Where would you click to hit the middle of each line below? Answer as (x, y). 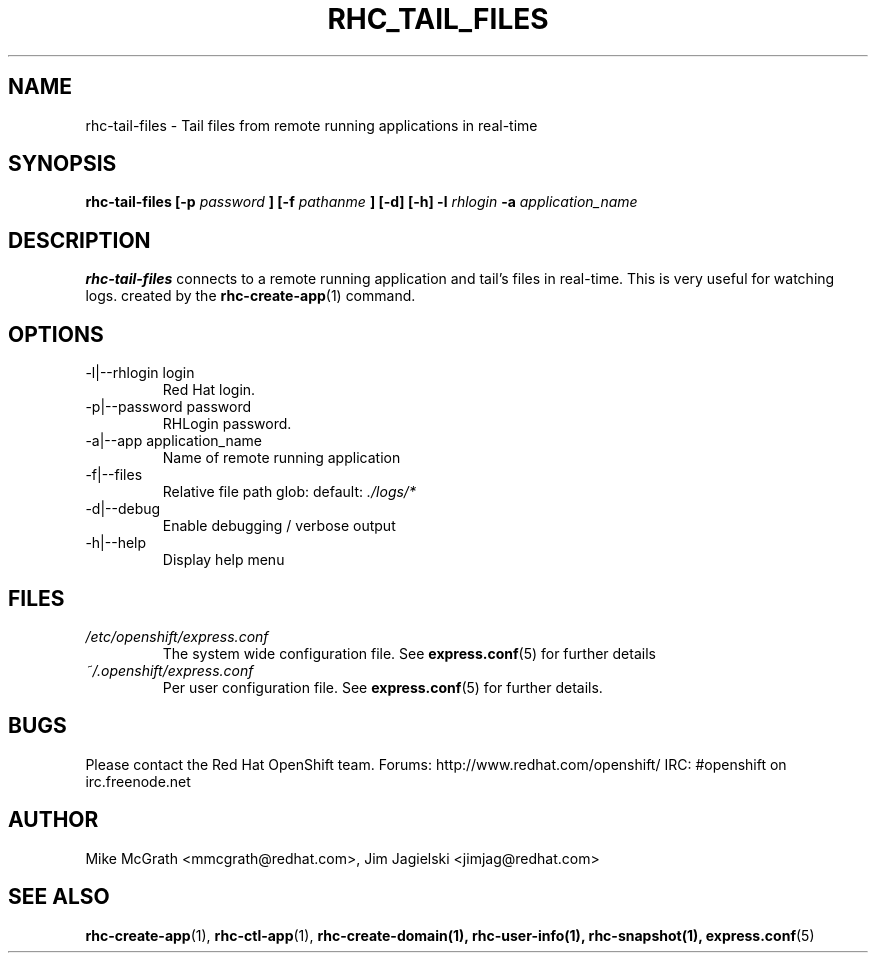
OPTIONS (56, 334)
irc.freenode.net (138, 781)
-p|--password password (168, 407)
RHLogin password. (227, 424)
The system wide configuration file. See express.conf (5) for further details (409, 653)
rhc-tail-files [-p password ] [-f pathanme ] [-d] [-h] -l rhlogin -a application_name (361, 202)
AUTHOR (53, 820)
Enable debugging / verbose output (279, 526)
